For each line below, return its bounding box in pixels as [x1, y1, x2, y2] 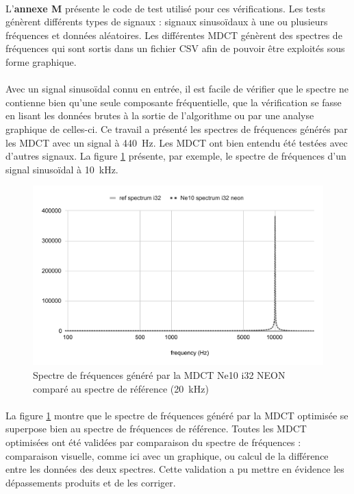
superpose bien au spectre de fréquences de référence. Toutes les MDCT [5, 421, 307, 436]
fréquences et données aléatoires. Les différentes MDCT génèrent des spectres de [5, 27, 342, 42]
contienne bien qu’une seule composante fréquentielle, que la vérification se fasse [5, 95, 342, 109]
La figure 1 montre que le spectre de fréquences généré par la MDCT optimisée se [5, 408, 349, 422]
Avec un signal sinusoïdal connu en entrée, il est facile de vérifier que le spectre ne [5, 82, 349, 96]
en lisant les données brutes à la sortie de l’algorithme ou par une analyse [5, 108, 314, 123]
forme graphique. [5, 54, 77, 69]
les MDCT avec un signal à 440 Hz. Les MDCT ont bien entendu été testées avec [5, 135, 348, 149]
